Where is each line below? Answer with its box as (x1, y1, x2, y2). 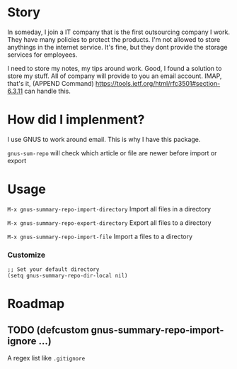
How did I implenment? (7, 111, 145, 128)
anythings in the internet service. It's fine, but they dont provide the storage (7, 43, 228, 51)
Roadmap (7, 296, 65, 312)
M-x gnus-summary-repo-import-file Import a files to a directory (7, 232, 193, 241)
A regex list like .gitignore (7, 354, 86, 363)
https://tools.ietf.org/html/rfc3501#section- (95, 79, 221, 87)
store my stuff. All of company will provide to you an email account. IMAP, (7, 72, 222, 80)
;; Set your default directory (7, 266, 100, 273)
